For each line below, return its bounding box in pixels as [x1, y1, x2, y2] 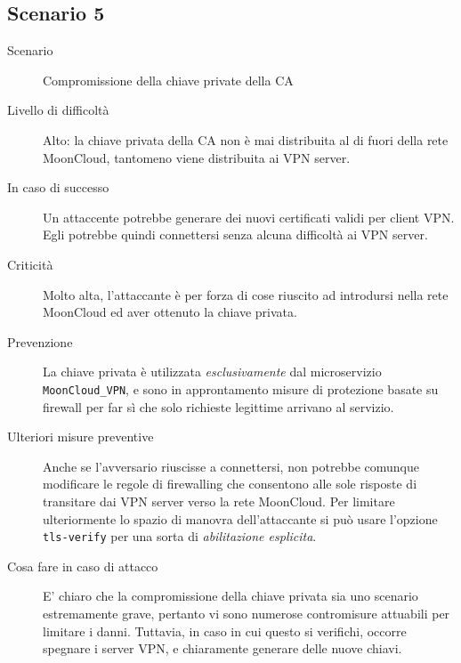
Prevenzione [7, 332, 73, 351]
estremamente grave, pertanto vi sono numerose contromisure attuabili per [43, 603, 450, 622]
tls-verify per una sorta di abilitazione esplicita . [43, 527, 317, 546]
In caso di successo [7, 178, 109, 197]
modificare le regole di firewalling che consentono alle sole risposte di [43, 474, 417, 493]
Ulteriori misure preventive [7, 427, 154, 446]
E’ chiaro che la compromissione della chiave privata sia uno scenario [43, 586, 418, 605]
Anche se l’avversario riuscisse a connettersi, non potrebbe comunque [43, 457, 419, 475]
